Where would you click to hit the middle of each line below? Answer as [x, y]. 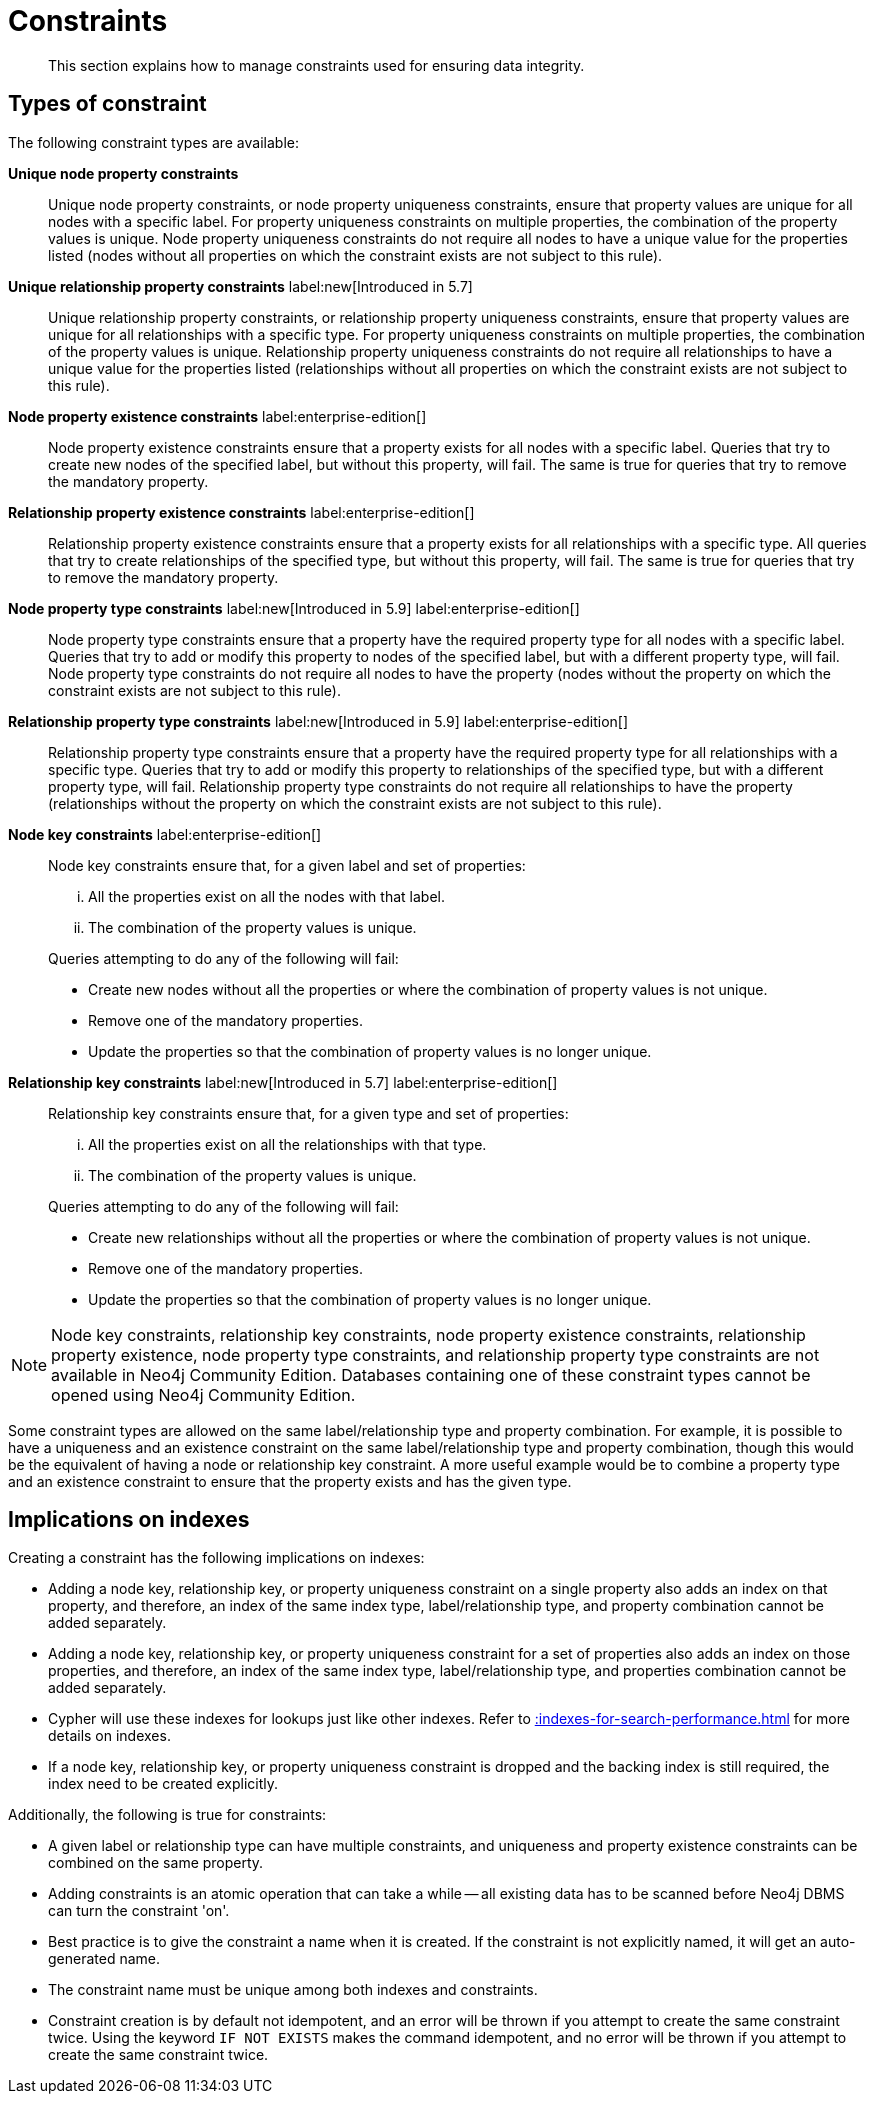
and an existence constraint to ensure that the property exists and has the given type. [290, 1481]
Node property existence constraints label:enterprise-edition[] [217, 416]
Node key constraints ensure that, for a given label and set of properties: [287, 865]
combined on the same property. [156, 1863]
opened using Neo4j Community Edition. [203, 1394]
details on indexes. [109, 1736]
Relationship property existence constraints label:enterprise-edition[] [241, 512]
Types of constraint [107, 104]
